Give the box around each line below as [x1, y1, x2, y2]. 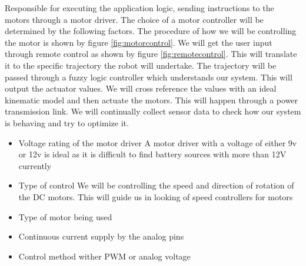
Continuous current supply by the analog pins [18, 230, 184, 243]
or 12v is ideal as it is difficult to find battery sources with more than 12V [18, 148, 287, 160]
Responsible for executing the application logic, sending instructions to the [5, 2, 274, 14]
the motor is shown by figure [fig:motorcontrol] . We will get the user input [5, 36, 272, 48]
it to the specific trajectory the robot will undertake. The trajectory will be [5, 59, 277, 71]
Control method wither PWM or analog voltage [18, 250, 191, 262]
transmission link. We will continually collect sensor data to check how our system [5, 105, 301, 117]
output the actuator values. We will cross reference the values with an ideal [5, 82, 277, 95]
